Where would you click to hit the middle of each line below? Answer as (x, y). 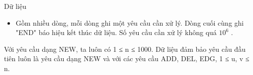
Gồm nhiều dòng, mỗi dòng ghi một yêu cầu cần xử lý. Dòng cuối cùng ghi (130, 22)
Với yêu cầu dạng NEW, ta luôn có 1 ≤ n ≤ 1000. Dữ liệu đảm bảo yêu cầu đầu (125, 49)
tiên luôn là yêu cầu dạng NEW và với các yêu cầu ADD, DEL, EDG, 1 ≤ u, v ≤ (127, 58)
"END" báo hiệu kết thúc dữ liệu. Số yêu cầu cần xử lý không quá (116, 32)
